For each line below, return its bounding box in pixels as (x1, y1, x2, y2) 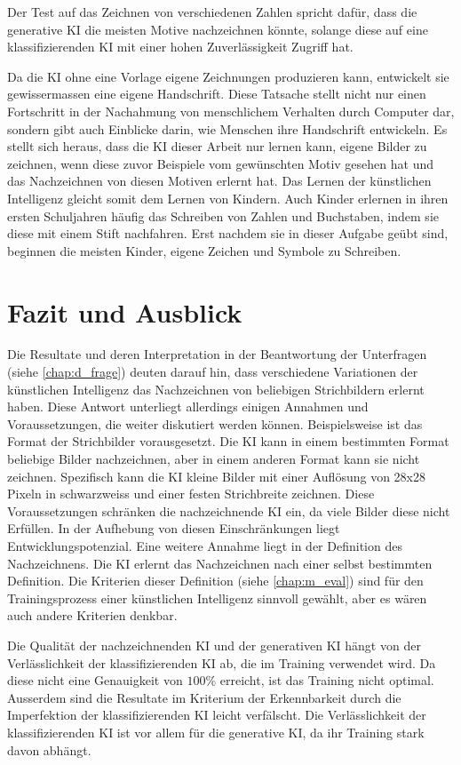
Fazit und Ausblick (7, 293, 242, 330)
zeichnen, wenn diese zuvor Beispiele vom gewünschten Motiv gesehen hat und (7, 154, 433, 172)
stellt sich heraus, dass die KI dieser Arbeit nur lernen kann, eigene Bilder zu (7, 137, 427, 155)
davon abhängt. (7, 740, 91, 759)
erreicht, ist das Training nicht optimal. (219, 671, 434, 689)
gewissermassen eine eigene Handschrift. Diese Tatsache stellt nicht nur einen (7, 84, 426, 103)
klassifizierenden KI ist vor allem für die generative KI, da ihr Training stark (7, 722, 425, 741)
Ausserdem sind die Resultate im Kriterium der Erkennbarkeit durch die (7, 688, 401, 706)
